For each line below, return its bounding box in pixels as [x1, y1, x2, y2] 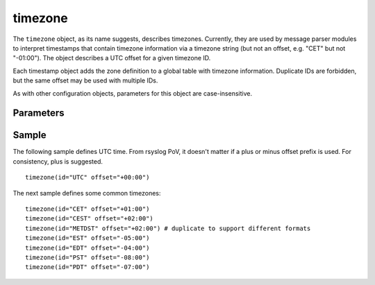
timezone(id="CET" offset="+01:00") [25, 205, 150, 213]
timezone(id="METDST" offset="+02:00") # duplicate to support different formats [25, 224, 311, 232]
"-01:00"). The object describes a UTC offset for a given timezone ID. [12, 54, 211, 62]
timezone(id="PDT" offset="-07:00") [25, 264, 150, 271]
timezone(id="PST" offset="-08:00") [25, 253, 150, 261]
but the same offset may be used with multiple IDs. [12, 76, 158, 85]
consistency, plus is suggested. [12, 157, 103, 166]
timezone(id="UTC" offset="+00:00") [25, 173, 150, 182]
